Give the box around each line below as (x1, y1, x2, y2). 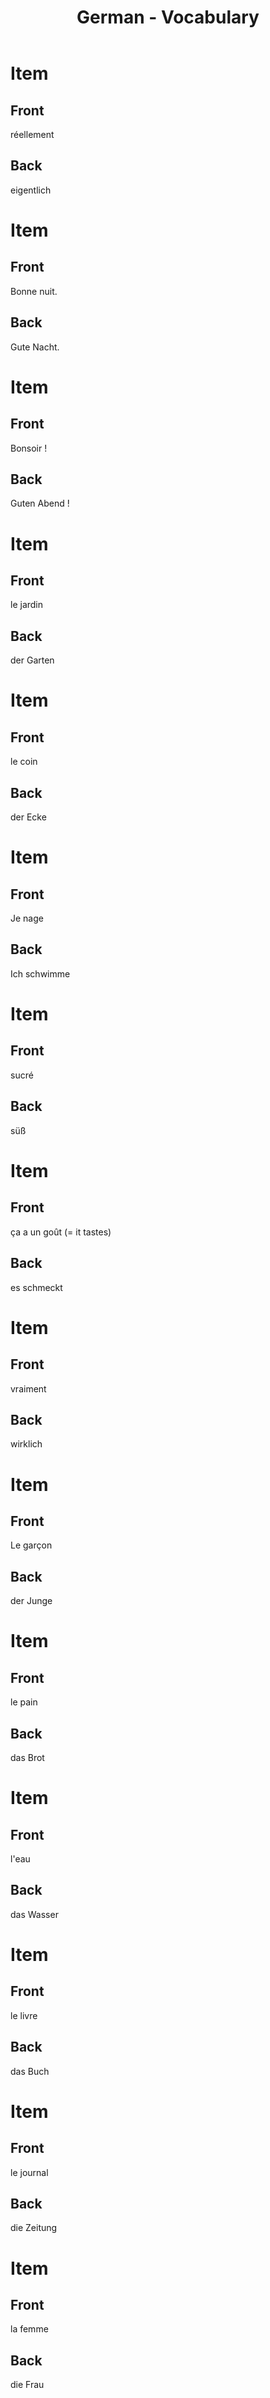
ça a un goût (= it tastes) (10, 1226, 112, 1238)
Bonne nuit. (10, 285, 58, 297)
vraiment (10, 1382, 47, 1395)
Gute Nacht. (10, 341, 60, 353)
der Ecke (10, 811, 47, 823)
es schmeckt (10, 1281, 63, 1293)
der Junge (10, 1595, 53, 1607)
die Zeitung (10, 2222, 58, 2234)
